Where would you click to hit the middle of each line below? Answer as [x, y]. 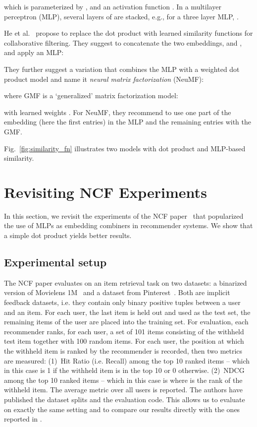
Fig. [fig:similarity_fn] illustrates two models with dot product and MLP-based [125, 148]
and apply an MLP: [34, 52]
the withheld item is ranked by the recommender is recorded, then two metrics [123, 350]
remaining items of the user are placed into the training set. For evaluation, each [126, 322]
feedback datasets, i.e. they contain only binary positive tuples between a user [122, 302]
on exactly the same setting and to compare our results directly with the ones [122, 409]
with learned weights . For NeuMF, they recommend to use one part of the [118, 112]
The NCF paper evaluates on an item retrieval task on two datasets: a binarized [126, 282]
